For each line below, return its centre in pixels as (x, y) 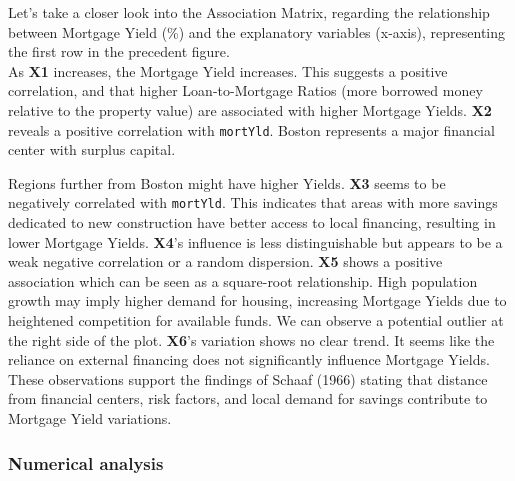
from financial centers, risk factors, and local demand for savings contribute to (248, 398)
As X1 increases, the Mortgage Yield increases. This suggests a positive (228, 70)
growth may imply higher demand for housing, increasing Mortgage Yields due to (257, 300)
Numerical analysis (86, 462)
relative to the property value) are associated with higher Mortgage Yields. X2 (250, 109)
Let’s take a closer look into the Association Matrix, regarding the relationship (249, 12)
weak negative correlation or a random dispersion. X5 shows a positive (225, 261)
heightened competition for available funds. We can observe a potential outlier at (256, 320)
